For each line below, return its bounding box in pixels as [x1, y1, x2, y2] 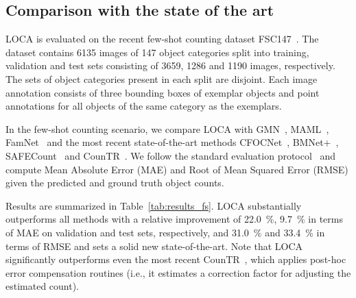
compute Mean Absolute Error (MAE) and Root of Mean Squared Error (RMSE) [5, 162, 348, 176]
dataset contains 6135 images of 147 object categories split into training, [5, 45, 309, 59]
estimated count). [5, 279, 80, 293]
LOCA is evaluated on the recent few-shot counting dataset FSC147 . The [5, 32, 319, 46]
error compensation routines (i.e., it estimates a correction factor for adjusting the [5, 265, 351, 280]
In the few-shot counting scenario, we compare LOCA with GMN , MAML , [5, 121, 329, 136]
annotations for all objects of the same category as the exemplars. [5, 99, 282, 113]
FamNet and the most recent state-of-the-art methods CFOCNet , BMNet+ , [5, 135, 339, 149]
